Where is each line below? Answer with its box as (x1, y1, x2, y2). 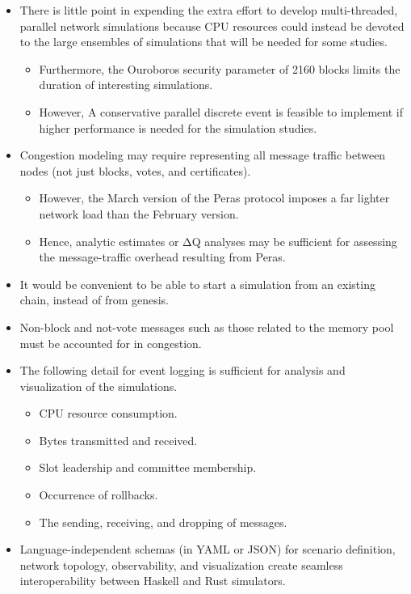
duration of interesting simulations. (39, 76, 213, 93)
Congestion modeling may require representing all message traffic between (19, 146, 386, 163)
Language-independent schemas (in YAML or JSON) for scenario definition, (19, 541, 396, 558)
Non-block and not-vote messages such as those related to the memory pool (19, 318, 394, 335)
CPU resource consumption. (39, 405, 178, 422)
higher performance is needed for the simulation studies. (39, 119, 317, 136)
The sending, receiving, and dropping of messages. (39, 513, 287, 530)
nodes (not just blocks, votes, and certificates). (19, 162, 251, 179)
